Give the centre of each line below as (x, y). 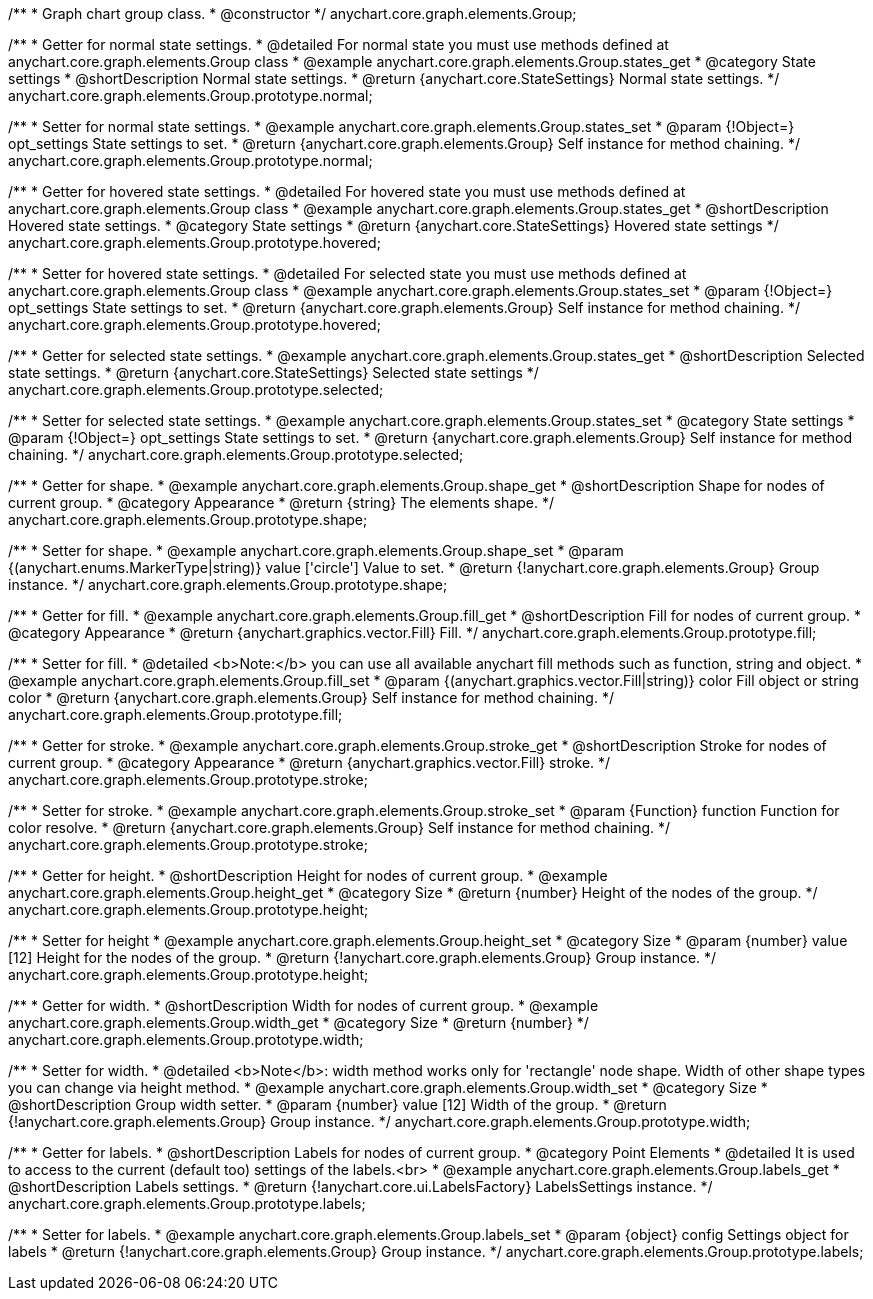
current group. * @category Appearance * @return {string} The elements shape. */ (281, 502)
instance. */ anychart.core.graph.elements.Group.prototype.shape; (228, 584)
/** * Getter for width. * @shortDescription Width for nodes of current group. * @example (303, 1005)
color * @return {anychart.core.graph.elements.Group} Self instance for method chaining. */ (311, 697)
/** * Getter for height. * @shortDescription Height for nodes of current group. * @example (308, 875)
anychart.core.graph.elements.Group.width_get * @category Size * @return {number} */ (298, 1022)
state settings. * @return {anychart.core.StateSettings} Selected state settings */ (273, 372)
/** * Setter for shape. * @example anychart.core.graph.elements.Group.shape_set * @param (316, 550)
